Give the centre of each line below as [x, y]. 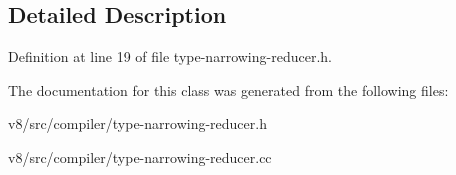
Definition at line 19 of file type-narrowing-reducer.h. [170, 56]
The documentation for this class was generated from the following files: [228, 89]
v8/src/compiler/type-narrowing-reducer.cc [140, 156]
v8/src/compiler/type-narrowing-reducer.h [137, 123]
